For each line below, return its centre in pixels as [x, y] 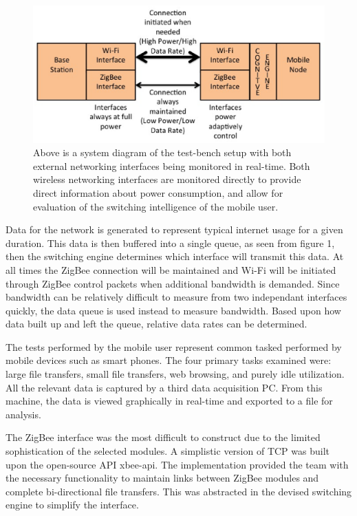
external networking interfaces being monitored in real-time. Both [172, 165]
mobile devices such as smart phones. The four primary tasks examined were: [169, 360]
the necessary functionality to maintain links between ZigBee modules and [162, 478]
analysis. [23, 414]
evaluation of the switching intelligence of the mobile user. [156, 206]
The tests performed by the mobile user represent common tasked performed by [174, 346]
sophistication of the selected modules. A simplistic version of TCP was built [167, 451]
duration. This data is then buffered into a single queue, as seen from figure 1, [170, 243]
